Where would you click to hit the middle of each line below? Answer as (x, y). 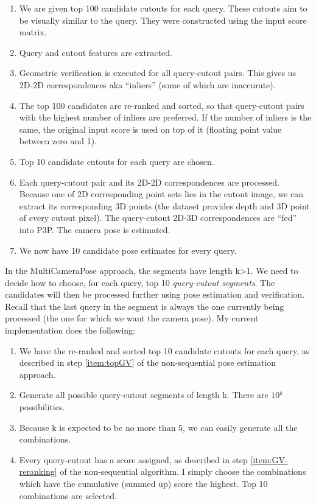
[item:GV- (269, 459)
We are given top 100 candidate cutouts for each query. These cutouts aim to (163, 8)
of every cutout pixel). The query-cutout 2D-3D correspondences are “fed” (158, 218)
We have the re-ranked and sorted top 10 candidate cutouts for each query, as (164, 350)
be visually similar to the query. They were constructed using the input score (163, 20)
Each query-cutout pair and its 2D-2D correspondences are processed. (149, 182)
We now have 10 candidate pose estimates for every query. (128, 250)
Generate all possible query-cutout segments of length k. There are (144, 395)
